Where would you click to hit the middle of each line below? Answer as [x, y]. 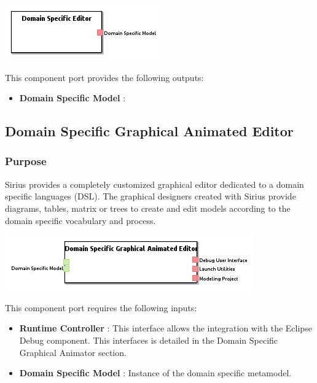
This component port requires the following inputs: [101, 307]
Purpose [26, 161]
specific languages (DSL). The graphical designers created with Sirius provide [151, 196]
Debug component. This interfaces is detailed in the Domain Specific [149, 340]
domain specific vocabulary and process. [80, 220]
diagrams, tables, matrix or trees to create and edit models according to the [148, 208]
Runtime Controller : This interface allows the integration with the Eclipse [166, 328]
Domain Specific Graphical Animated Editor [149, 131]
